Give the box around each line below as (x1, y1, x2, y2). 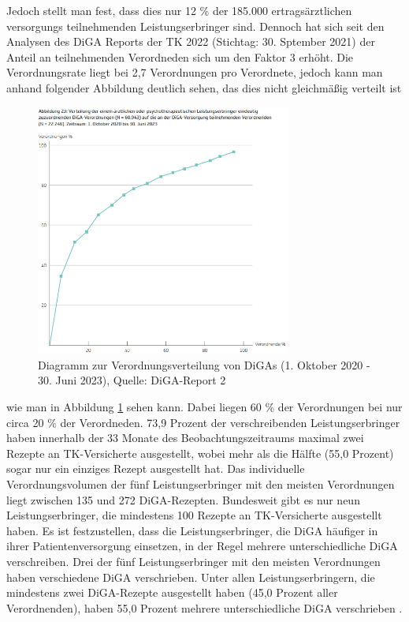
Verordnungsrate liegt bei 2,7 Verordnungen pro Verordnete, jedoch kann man (6, 64, 383, 81)
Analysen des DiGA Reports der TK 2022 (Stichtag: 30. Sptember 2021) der (6, 33, 375, 50)
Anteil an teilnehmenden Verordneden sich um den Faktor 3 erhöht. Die (6, 48, 354, 65)
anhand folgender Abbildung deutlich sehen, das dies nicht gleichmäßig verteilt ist (6, 79, 402, 96)
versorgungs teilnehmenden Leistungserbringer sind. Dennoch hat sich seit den (6, 17, 385, 34)
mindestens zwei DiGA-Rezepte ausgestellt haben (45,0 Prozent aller (6, 584, 338, 601)
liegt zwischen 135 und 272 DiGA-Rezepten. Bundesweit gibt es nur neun (6, 491, 360, 508)
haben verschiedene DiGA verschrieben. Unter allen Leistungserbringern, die (6, 568, 375, 585)
